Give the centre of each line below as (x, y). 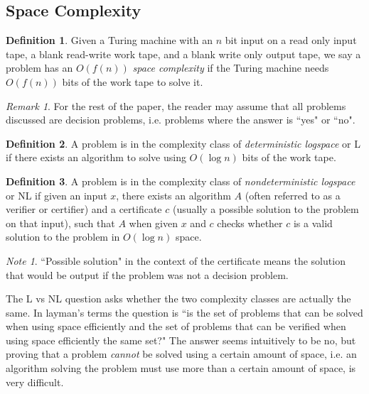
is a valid (313, 223)
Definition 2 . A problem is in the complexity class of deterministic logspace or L (183, 143)
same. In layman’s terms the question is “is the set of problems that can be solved (184, 312)
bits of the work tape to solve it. (133, 81)
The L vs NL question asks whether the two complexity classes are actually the (178, 299)
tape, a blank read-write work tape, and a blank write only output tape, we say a (183, 54)
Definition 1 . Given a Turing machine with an (109, 40)
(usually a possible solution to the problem (266, 209)
